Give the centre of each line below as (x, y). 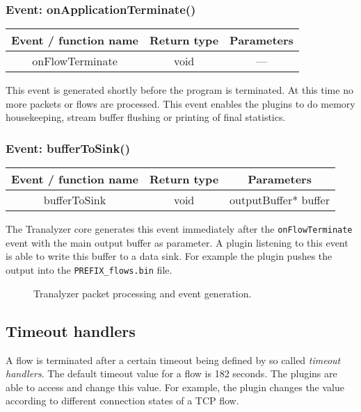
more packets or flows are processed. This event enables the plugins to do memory (180, 103)
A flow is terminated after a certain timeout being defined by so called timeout (173, 360)
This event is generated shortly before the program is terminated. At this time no (179, 90)
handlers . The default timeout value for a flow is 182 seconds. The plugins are (171, 373)
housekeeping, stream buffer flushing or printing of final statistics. (146, 117)
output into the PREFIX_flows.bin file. (89, 270)
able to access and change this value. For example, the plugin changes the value (175, 387)
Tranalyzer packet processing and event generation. (143, 293)
